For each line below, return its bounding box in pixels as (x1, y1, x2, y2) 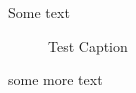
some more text (8, 69, 103, 90)
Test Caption (48, 35, 128, 56)
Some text (8, 2, 70, 22)
